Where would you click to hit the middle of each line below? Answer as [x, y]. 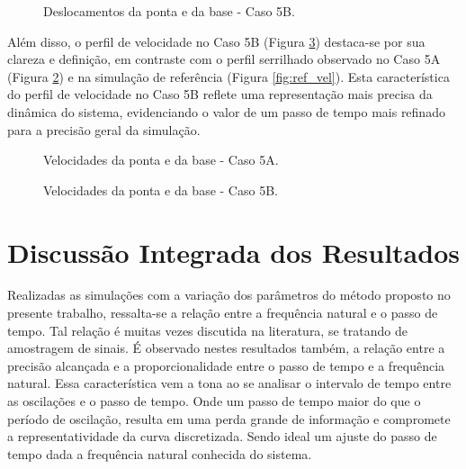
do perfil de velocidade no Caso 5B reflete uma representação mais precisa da [220, 94]
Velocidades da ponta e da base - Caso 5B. [161, 189]
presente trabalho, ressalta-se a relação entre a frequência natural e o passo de [223, 313]
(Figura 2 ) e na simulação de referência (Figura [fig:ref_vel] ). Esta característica [229, 76]
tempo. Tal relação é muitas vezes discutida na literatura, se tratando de [207, 330]
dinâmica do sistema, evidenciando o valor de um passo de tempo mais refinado [226, 111]
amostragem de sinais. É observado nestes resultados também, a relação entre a [226, 348]
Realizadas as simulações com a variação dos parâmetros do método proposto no [229, 295]
